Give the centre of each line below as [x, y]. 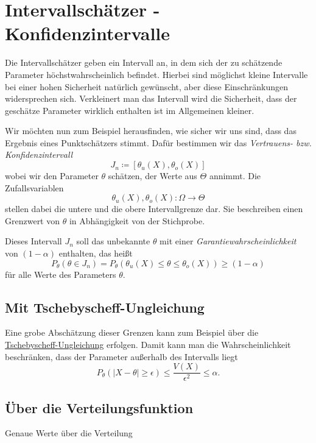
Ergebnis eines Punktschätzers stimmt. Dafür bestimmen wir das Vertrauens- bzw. [158, 142]
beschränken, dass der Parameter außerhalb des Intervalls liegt [121, 356]
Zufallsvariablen [34, 187]
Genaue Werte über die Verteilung [69, 433]
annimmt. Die [235, 176]
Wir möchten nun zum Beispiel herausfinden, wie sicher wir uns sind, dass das [151, 131]
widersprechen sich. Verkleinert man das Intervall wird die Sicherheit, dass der [151, 98]
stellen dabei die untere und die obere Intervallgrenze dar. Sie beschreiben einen [154, 209]
